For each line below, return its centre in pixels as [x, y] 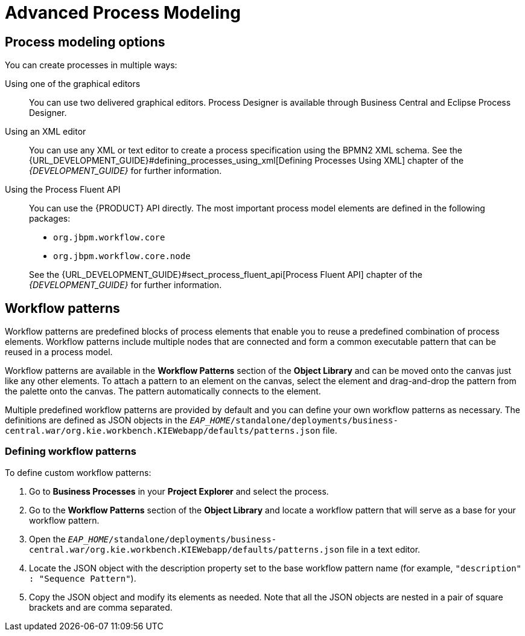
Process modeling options [85, 42]
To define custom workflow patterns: [78, 472]
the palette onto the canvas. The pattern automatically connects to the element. [163, 391]
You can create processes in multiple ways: [91, 65]
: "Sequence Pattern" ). [83, 578]
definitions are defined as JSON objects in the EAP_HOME [118, 420]
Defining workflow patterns [71, 451]
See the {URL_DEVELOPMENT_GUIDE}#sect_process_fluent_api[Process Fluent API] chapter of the [226, 275]
